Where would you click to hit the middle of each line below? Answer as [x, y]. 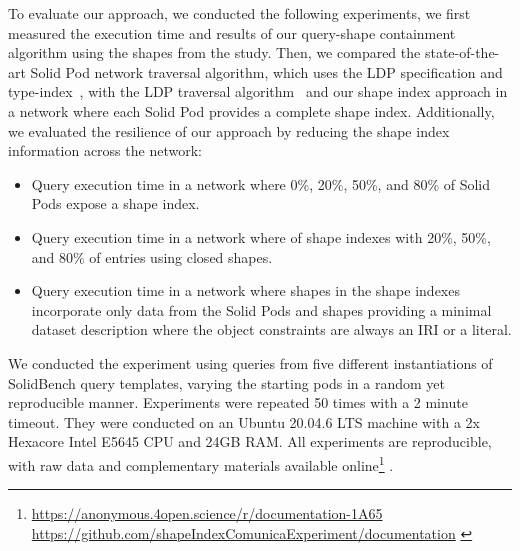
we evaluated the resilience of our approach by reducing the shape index [229, 130]
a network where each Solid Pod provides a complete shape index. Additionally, [251, 110]
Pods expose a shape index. [115, 203]
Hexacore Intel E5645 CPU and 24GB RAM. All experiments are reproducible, [250, 441]
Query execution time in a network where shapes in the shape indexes [245, 290]
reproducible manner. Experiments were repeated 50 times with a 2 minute [238, 402]
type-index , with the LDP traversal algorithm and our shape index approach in [258, 91]
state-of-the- [462, 52]
